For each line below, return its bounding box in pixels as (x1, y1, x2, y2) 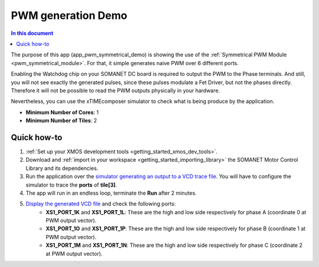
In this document (11, 30, 54, 37)
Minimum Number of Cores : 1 (25, 108, 99, 115)
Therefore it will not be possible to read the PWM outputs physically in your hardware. (11, 86, 220, 94)
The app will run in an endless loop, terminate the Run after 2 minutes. (25, 189, 197, 197)
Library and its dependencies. (25, 165, 99, 172)
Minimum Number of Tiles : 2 (25, 117, 97, 124)
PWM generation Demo (11, 9, 128, 22)
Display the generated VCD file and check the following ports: (25, 200, 176, 207)
